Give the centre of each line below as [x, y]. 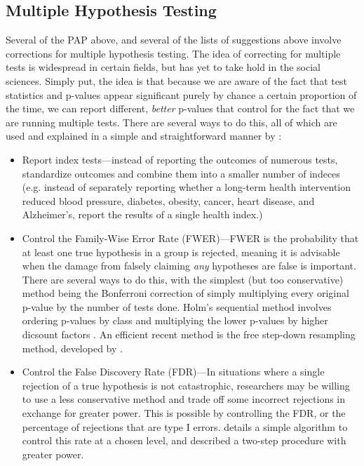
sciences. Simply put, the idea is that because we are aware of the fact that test [176, 80]
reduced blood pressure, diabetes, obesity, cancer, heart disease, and [168, 200]
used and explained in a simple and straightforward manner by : [144, 136]
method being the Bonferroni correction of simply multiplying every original [186, 293]
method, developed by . [72, 348]
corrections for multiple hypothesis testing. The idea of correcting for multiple [173, 53]
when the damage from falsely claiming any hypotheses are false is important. [189, 266]
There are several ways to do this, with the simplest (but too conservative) [183, 279]
